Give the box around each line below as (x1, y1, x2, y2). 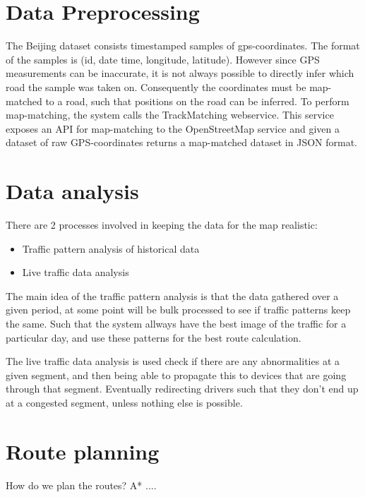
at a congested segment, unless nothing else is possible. (6, 395, 243, 409)
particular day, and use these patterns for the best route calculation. (6, 330, 301, 345)
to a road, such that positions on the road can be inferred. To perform (45, 93, 349, 108)
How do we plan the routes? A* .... (6, 477, 157, 492)
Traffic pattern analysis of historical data (22, 241, 200, 256)
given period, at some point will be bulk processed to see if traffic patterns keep (6, 302, 351, 317)
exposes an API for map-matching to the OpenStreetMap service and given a (6, 121, 340, 136)
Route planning (6, 436, 160, 465)
